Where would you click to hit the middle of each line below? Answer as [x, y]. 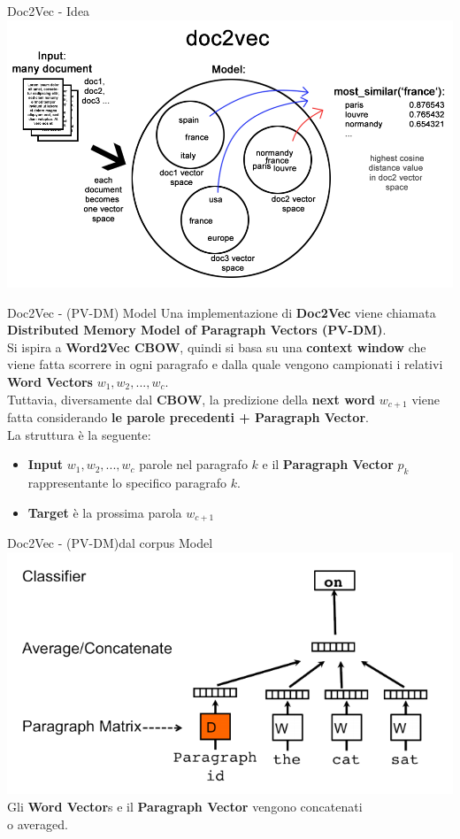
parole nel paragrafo [193, 464]
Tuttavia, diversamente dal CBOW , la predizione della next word [192, 399]
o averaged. [38, 824]
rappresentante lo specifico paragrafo [127, 482]
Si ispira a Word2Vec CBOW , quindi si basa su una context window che [217, 346]
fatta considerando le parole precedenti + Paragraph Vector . [188, 417]
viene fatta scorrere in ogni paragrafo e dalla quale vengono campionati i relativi [225, 364]
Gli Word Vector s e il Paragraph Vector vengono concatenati [185, 806]
